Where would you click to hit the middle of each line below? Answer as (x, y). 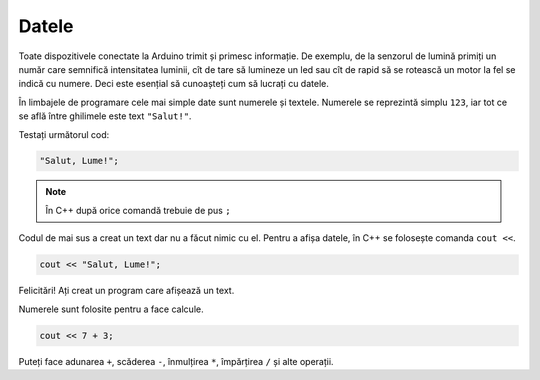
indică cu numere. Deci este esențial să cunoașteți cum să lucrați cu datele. (173, 84)
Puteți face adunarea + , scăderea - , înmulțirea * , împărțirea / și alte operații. (176, 361)
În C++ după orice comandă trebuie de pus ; (138, 210)
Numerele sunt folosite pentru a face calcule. (111, 309)
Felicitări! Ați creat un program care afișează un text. (126, 291)
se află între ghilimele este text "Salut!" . (105, 116)
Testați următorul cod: (64, 134)
